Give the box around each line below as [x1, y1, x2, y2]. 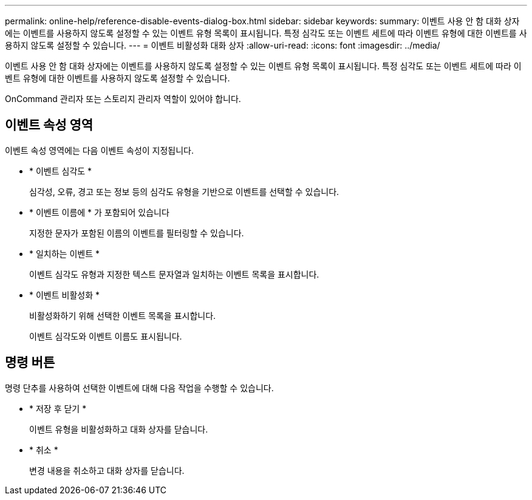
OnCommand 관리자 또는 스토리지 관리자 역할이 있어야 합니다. [5, 94, 241, 104]
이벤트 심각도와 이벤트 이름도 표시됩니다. [29, 330, 182, 341]
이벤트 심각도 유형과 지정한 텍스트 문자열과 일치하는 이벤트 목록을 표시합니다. [29, 269, 319, 279]
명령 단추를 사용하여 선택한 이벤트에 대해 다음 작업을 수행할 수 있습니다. [5, 382, 274, 393]
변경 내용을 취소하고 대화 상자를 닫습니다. [29, 465, 185, 476]
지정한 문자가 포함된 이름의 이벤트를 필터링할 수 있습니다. [29, 227, 244, 238]
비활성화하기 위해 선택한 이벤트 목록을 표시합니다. [29, 310, 216, 321]
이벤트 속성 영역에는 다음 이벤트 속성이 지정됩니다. [5, 145, 194, 156]
